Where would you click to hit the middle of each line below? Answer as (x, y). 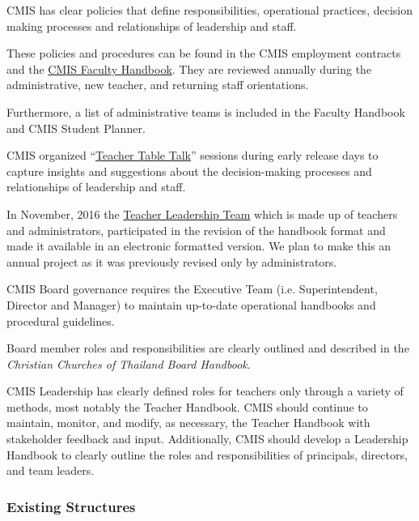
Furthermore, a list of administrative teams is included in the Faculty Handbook (206, 111)
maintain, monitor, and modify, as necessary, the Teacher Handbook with (188, 423)
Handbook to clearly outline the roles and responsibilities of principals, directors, (207, 454)
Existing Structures (71, 506)
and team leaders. (51, 470)
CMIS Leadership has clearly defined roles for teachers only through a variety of (205, 391)
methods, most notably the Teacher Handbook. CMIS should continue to (187, 406)
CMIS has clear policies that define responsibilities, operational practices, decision (209, 10)
